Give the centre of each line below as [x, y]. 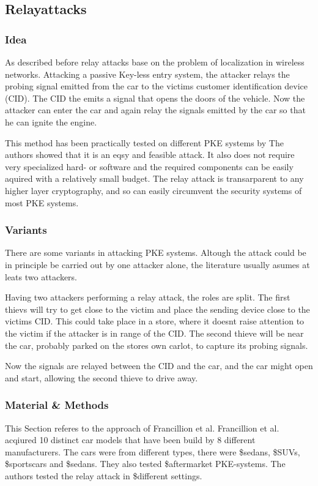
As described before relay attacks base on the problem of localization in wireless [155, 62]
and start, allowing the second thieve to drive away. [102, 377]
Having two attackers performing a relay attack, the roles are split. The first [148, 297]
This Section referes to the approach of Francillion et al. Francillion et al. [142, 428]
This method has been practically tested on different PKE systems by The [144, 142]
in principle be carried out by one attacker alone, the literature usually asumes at [157, 264]
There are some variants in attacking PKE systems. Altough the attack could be [156, 252]
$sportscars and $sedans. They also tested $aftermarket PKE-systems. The [145, 464]
